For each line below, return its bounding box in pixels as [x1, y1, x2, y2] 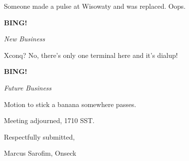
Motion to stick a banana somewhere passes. [4, 99, 136, 109]
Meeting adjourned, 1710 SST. [4, 115, 94, 125]
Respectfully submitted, [4, 131, 75, 142]
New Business [4, 34, 45, 44]
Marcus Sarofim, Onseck [4, 148, 76, 158]
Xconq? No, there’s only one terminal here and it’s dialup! [4, 50, 178, 60]
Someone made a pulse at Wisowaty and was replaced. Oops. [4, 1, 186, 11]
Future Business [4, 82, 52, 92]
